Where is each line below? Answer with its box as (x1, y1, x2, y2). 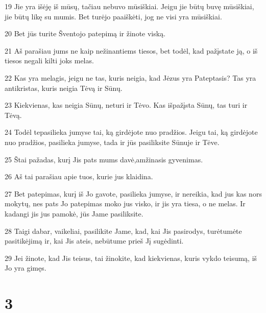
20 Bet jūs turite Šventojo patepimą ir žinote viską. (5, 28, 166, 39)
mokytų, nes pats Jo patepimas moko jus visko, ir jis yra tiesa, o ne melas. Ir (5, 198, 246, 209)
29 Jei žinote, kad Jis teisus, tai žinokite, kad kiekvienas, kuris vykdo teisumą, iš (5, 252, 257, 263)
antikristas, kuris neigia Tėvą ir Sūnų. (5, 82, 123, 93)
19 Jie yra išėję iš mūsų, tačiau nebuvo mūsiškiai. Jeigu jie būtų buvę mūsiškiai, (5, 1, 254, 11)
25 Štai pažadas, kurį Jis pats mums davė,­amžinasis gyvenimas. (5, 154, 203, 164)
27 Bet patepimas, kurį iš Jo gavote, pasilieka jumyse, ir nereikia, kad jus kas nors (5, 188, 262, 199)
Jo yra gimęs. (5, 262, 46, 273)
